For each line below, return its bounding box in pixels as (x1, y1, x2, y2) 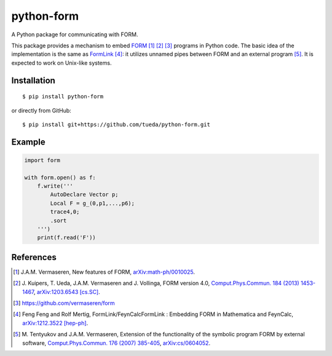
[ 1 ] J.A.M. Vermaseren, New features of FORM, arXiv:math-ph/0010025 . (13, 268, 196, 275)
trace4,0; (50, 208, 80, 215)
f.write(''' (37, 183, 74, 190)
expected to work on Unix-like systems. (11, 59, 112, 66)
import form (24, 157, 61, 164)
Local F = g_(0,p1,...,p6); (50, 200, 135, 207)
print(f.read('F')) (37, 234, 97, 241)
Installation (11, 75, 55, 85)
